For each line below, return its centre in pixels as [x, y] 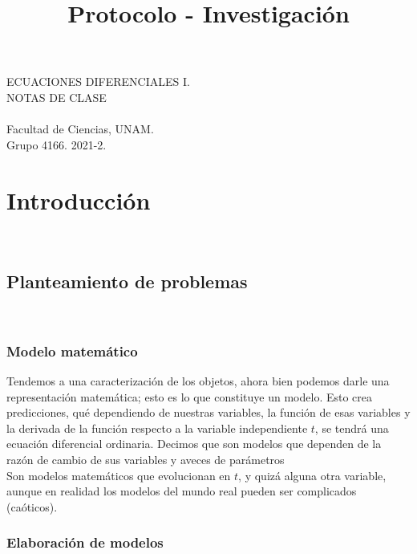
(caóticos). [32, 506]
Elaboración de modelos [85, 542]
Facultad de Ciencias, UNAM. [80, 129]
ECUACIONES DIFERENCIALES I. [98, 81]
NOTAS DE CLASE [57, 97]
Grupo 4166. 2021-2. [57, 144]
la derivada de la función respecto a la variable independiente [157, 428]
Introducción [79, 200]
